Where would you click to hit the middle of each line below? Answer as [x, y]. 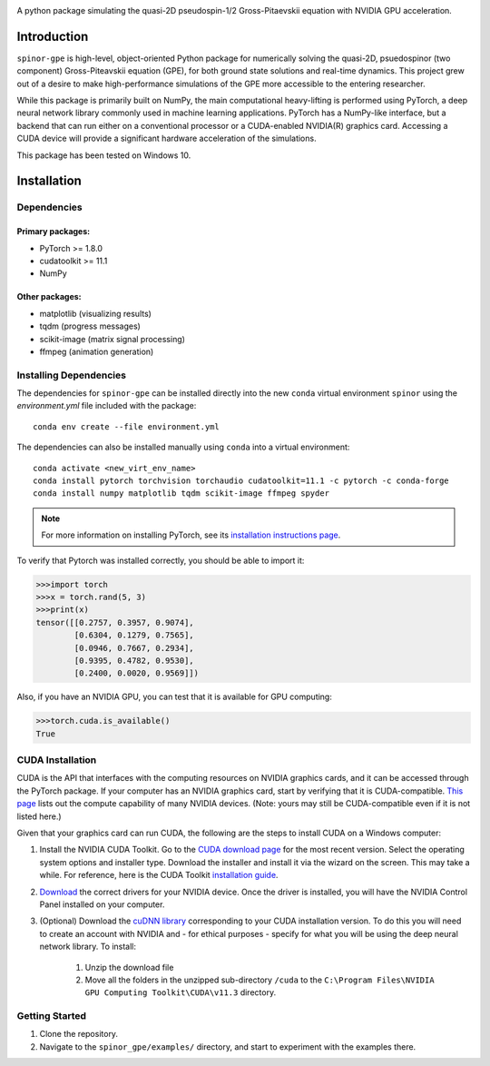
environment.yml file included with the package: [107, 406]
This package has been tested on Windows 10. [104, 155]
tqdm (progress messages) [90, 326]
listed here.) [39, 816]
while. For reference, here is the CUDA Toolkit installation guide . [159, 875]
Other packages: [49, 297]
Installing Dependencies [72, 375]
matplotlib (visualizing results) [95, 313]
